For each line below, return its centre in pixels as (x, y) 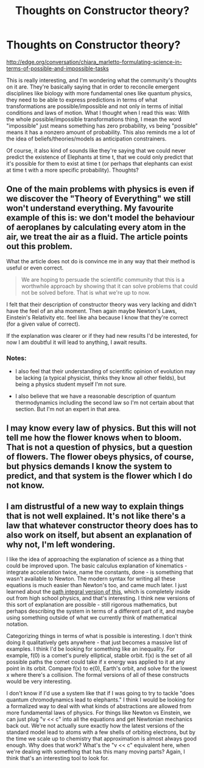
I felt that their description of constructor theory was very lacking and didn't (101, 304)
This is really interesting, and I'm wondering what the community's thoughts (101, 80)
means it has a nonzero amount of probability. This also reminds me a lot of (101, 132)
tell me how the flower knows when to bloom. (94, 438)
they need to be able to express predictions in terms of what (82, 100)
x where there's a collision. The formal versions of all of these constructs (98, 675)
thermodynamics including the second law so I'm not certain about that (104, 403)
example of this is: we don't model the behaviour (100, 218)
